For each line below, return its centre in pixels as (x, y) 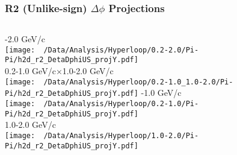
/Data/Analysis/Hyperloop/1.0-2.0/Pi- (121, 135)
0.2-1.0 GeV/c (30, 71)
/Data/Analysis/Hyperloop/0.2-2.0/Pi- (121, 50)
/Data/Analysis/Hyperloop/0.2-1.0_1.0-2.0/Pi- (138, 82)
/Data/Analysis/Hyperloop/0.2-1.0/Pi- (121, 104)
